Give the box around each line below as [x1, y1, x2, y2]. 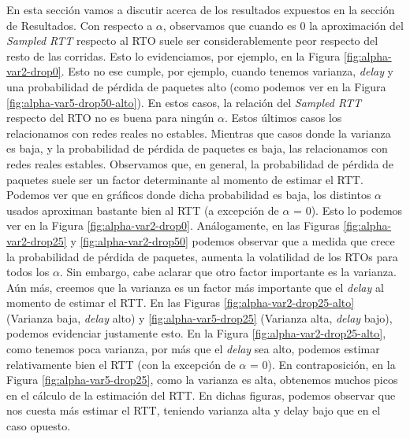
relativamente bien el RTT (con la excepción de [6, 356, 236, 372]
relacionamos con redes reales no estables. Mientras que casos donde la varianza [6, 124, 391, 141]
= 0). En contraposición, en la [249, 356, 396, 372]
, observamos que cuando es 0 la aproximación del [162, 17, 404, 33]
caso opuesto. [6, 418, 71, 434]
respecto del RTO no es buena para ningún [6, 109, 214, 126]
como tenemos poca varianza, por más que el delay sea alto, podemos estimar [6, 341, 380, 357]
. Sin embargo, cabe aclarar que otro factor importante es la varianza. [59, 264, 397, 280]
